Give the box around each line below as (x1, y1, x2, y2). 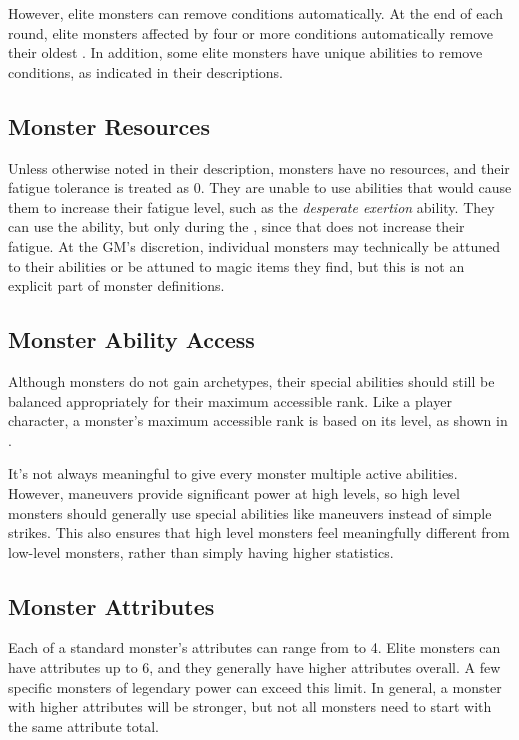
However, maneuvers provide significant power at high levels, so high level (8, 482, 460, 503)
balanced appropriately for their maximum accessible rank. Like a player (8, 390, 452, 411)
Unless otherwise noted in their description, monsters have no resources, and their (8, 157, 510, 178)
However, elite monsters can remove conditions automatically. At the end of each (8, 3, 503, 23)
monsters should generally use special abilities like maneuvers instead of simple (8, 502, 492, 523)
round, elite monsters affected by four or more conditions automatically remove (8, 22, 494, 43)
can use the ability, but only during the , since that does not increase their (8, 216, 465, 237)
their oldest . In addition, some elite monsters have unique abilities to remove (8, 42, 483, 63)
